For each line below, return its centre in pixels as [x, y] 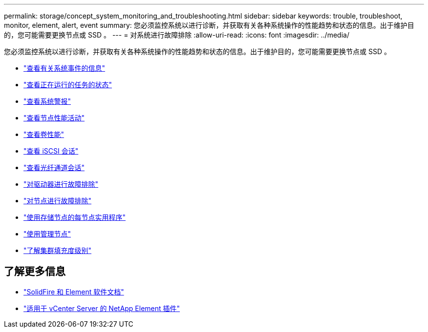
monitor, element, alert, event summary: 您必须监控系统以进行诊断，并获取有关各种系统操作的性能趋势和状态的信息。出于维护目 [209, 25]
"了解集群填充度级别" [58, 250]
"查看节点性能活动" [54, 118]
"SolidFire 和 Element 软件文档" [74, 292]
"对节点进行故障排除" [58, 201]
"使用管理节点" [47, 234]
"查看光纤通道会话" [54, 167]
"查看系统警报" [47, 101]
